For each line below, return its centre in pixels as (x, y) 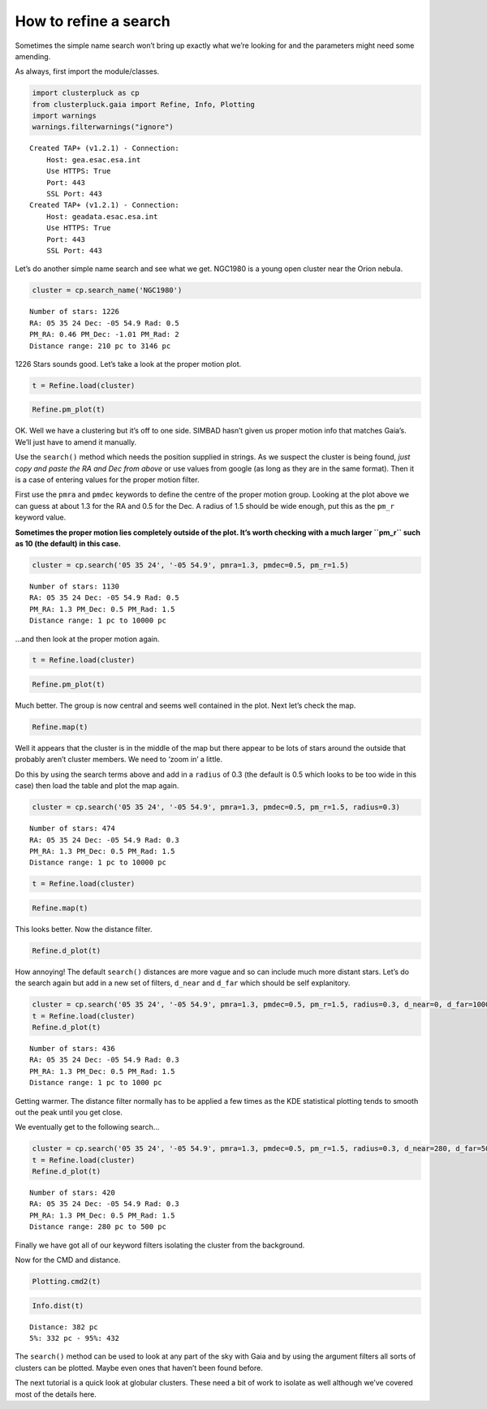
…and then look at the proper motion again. (87, 639)
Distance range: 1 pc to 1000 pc (96, 1083)
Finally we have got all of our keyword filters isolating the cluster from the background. (160, 1245)
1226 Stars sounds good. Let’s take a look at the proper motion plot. (128, 364)
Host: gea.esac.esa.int (93, 159)
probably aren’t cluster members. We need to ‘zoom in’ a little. (119, 760)
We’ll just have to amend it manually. (76, 442)
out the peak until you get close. (69, 1112)
